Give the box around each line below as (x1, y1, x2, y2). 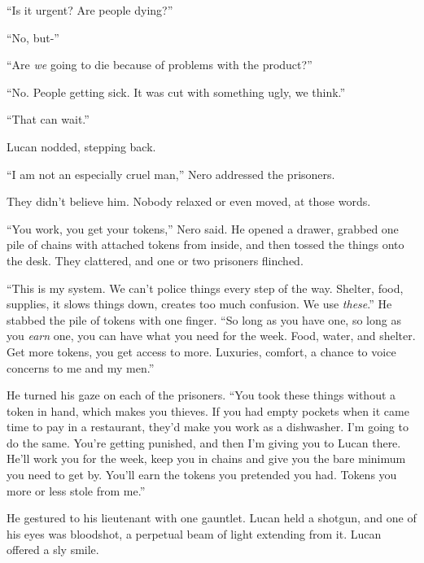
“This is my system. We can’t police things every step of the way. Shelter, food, (7, 279, 404, 296)
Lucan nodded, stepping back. (7, 137, 156, 155)
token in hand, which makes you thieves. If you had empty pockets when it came (7, 402, 409, 419)
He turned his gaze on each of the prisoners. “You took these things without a (7, 386, 396, 404)
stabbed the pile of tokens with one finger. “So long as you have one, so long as (7, 311, 401, 328)
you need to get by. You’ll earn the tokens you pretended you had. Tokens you (7, 466, 397, 483)
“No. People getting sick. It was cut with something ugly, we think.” (7, 83, 346, 100)
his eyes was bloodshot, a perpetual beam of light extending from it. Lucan (7, 525, 382, 542)
